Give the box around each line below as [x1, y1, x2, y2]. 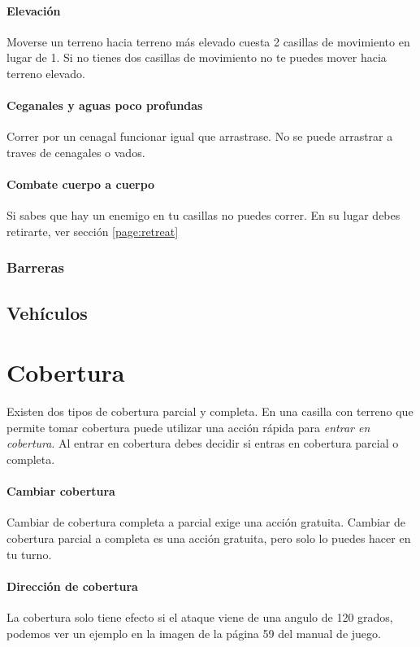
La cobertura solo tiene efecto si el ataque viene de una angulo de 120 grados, [6, 609, 393, 626]
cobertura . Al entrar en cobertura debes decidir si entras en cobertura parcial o [6, 435, 399, 452]
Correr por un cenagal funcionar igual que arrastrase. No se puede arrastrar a [6, 128, 393, 145]
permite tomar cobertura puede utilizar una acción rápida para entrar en [6, 418, 370, 435]
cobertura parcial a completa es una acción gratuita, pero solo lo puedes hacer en [6, 530, 411, 547]
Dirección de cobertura [6, 577, 138, 594]
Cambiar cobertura [6, 483, 115, 500]
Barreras [6, 257, 64, 278]
